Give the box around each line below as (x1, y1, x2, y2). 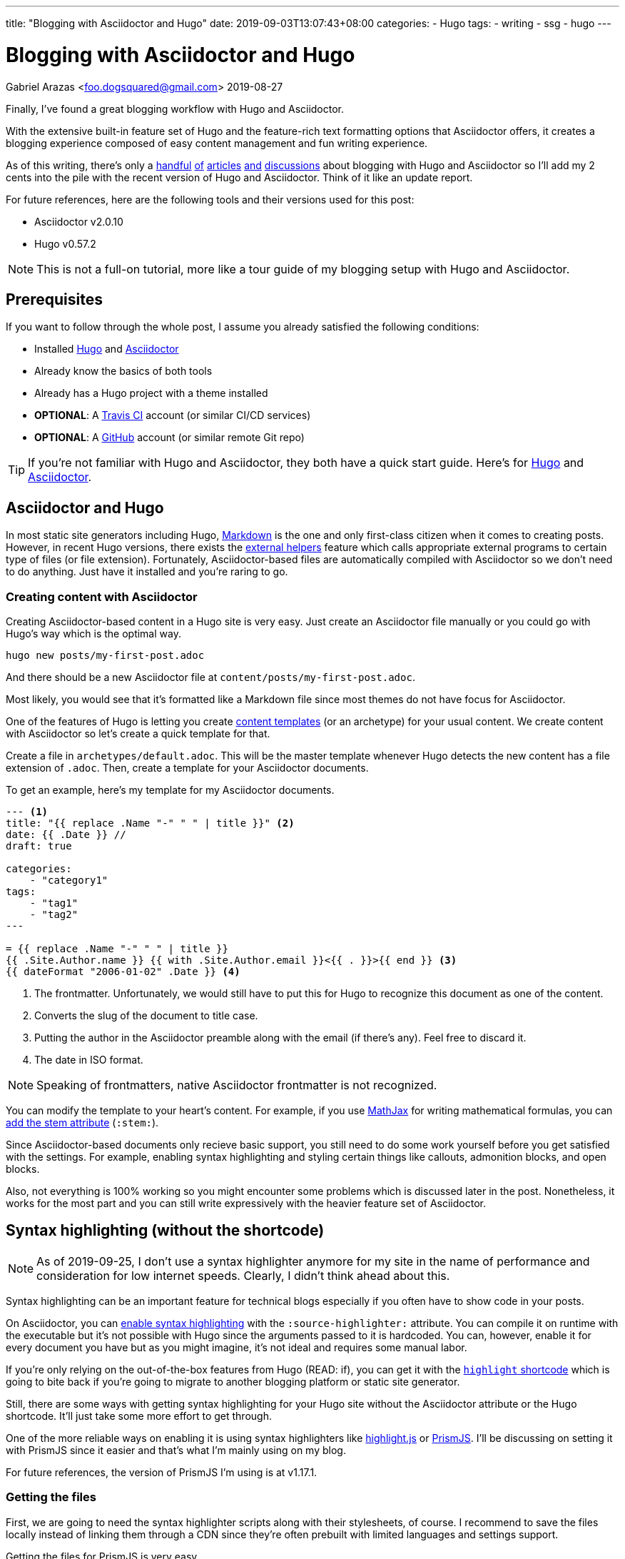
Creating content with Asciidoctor (6, 589, 198, 604)
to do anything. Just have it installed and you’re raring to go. (6, 565, 288, 578)
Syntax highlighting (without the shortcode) (6, 1221, 325, 1240)
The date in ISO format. (34, 1053, 143, 1066)
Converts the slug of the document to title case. (34, 1009, 258, 1021)
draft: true (6, 839, 72, 852)
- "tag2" (29, 908, 78, 920)
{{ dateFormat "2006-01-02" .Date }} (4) (6, 965, 240, 977)
